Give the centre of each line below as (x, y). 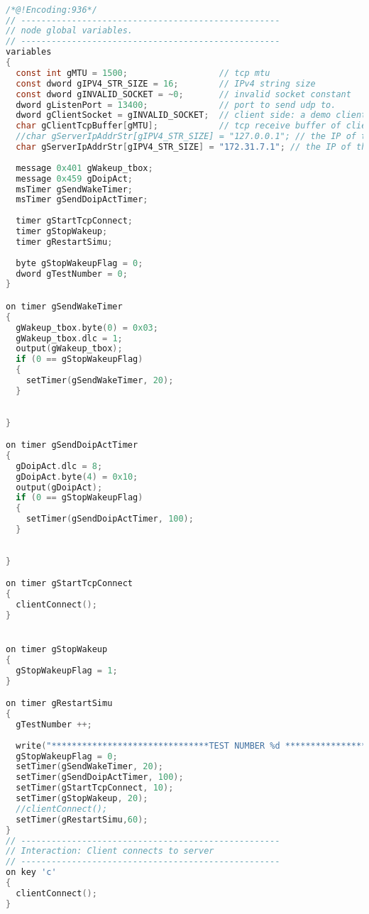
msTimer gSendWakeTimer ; (74, 189)
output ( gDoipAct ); (59, 487)
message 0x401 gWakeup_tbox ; (84, 168)
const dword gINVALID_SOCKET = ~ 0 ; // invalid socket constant (183, 94)
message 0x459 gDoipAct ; (74, 178)
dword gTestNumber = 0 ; (72, 274)
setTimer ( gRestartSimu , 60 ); (82, 819)
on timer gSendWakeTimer (64, 306)
